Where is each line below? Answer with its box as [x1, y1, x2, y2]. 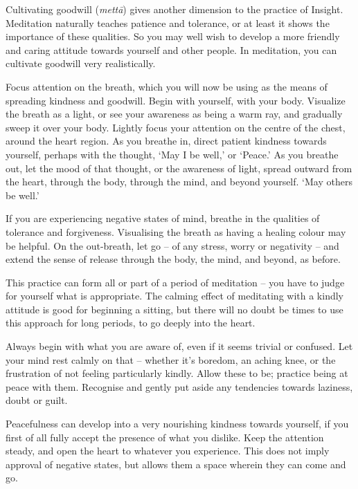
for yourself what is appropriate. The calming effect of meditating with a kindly [6, 288, 343, 303]
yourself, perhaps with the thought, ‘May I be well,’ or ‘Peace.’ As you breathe [6, 147, 339, 161]
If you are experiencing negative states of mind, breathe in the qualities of [6, 211, 320, 225]
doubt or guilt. [6, 393, 68, 407]
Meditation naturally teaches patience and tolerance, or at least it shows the [6, 15, 330, 30]
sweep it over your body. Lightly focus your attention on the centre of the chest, [6, 120, 346, 134]
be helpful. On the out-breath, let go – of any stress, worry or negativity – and [6, 238, 339, 252]
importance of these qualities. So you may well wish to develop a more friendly [6, 29, 340, 44]
